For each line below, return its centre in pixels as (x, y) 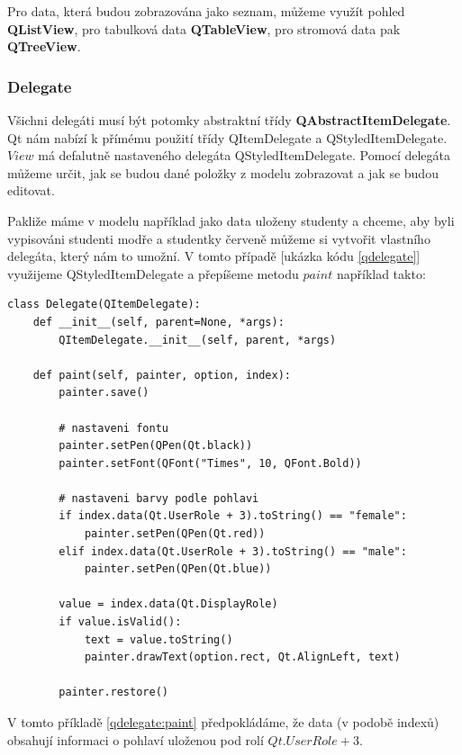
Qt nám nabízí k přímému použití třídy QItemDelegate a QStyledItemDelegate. (227, 137)
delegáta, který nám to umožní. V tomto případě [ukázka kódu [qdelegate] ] (214, 256)
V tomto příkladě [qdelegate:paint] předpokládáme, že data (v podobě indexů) (223, 722)
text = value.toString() (159, 639)
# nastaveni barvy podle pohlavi (159, 498)
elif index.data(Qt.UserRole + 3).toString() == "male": (233, 551)
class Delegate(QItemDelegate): (104, 305)
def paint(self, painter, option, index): (162, 375)
